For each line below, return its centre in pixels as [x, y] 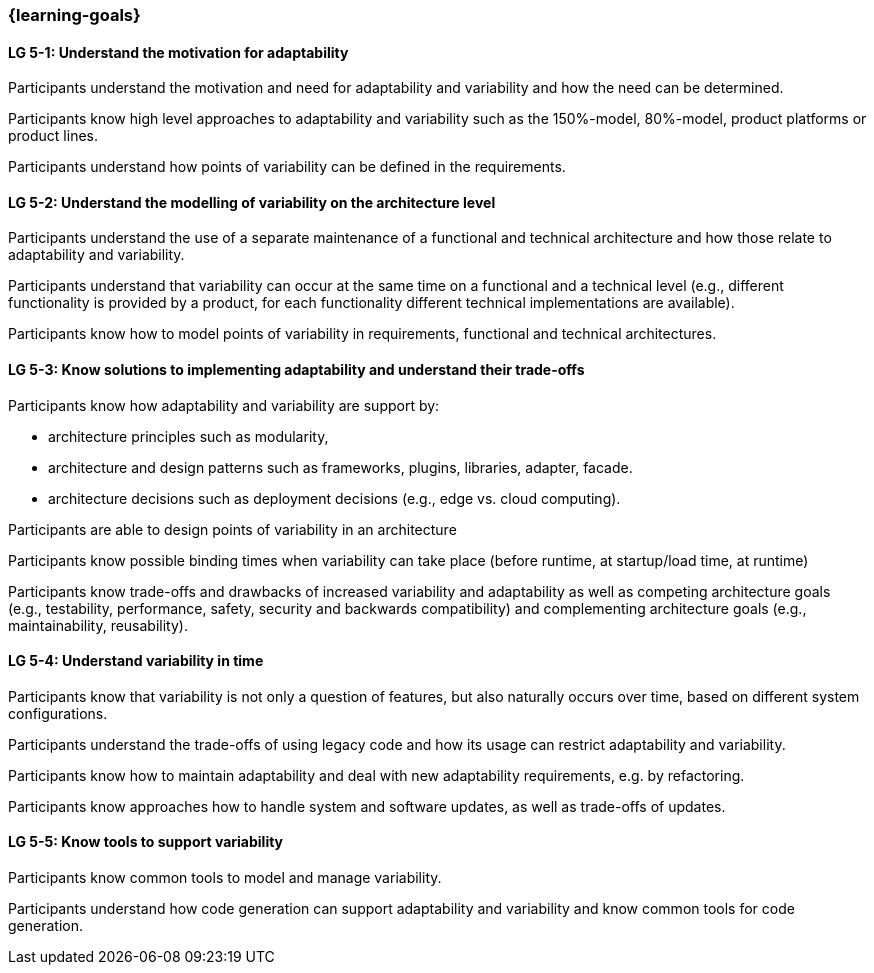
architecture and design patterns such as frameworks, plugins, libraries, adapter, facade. [340, 467]
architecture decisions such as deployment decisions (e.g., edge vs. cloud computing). [334, 498]
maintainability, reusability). [98, 625]
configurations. [58, 713]
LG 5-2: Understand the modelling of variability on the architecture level [252, 202]
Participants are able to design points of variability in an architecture [232, 529]
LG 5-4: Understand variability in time [136, 661]
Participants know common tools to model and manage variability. [225, 878]
